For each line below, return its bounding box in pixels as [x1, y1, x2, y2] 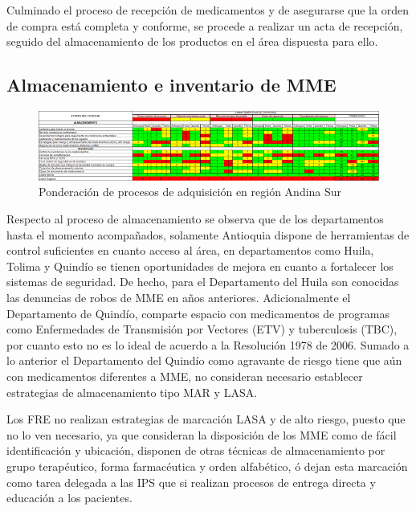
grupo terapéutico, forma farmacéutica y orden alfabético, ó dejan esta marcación [6, 457, 408, 474]
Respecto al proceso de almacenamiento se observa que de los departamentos [6, 211, 384, 227]
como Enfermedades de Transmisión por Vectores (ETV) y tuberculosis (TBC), [6, 321, 398, 337]
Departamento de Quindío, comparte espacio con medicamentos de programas [6, 305, 389, 321]
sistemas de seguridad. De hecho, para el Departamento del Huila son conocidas [6, 273, 399, 290]
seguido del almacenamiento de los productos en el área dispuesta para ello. [6, 33, 378, 50]
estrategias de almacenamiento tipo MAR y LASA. [6, 383, 258, 400]
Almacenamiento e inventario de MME [6, 72, 336, 97]
